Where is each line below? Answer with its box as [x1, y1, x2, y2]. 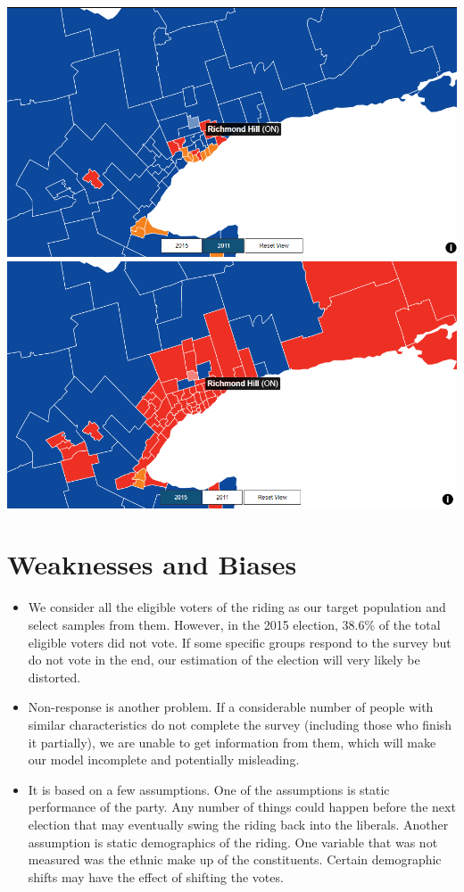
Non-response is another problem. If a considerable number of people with [28, 698, 434, 716]
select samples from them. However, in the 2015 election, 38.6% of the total [28, 615, 441, 634]
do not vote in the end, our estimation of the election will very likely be [28, 650, 420, 669]
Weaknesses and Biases [7, 546, 297, 582]
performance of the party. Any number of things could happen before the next [28, 797, 456, 816]
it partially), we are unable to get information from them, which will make [28, 732, 436, 751]
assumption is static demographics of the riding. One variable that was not [28, 832, 438, 851]
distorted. [28, 667, 81, 686]
